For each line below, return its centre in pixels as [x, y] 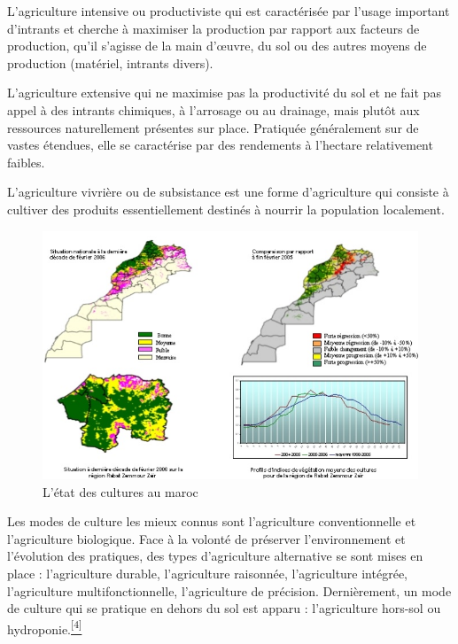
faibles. [26, 162]
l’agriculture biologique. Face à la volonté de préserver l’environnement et [206, 538]
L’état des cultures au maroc [120, 491]
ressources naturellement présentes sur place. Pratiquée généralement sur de [213, 127]
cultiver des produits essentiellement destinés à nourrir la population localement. [226, 209]
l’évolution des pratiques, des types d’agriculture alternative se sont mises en [215, 556]
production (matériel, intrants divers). [110, 62]
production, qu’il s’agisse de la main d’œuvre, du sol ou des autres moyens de [217, 46]
